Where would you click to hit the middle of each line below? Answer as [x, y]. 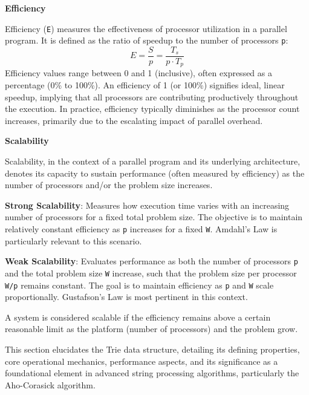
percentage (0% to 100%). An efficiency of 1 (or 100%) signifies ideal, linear [145, 85]
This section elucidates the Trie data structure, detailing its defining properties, [152, 349]
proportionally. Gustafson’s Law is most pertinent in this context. [126, 297]
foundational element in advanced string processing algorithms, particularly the [152, 373]
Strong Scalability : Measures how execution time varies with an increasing [147, 205]
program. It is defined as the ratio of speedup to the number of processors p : [147, 40]
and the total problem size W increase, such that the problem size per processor [151, 273]
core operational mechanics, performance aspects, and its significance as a [141, 361]
